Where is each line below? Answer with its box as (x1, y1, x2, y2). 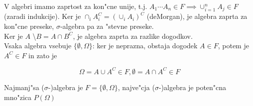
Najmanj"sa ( (4, 82, 44, 92)
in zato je (28, 50, 57, 60)
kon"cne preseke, (4, 21, 54, 31)
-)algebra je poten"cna (158, 82, 227, 92)
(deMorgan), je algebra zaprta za (146, 11, 248, 21)
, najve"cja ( (118, 82, 155, 92)
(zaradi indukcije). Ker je (4, 11, 81, 21)
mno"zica (4, 92, 32, 102)
